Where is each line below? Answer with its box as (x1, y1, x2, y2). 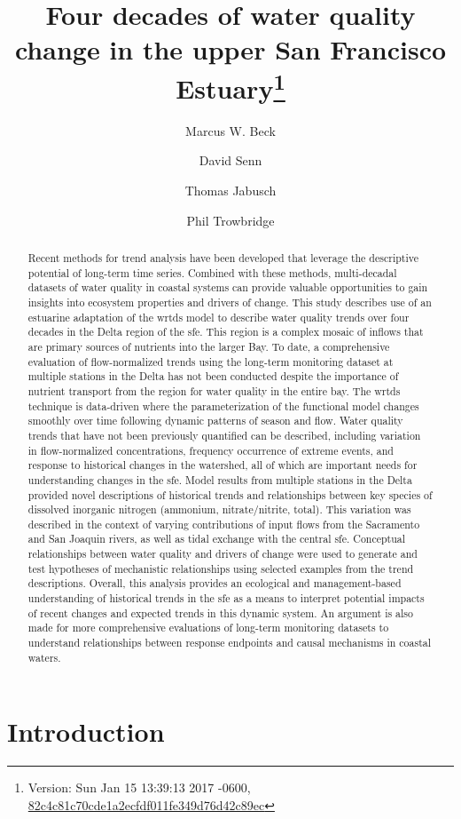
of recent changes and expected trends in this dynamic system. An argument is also (27, 605, 413, 620)
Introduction (7, 713, 165, 750)
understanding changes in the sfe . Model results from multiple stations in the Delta (27, 472, 412, 487)
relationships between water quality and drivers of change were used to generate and (27, 546, 418, 561)
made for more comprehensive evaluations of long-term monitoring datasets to (27, 620, 389, 635)
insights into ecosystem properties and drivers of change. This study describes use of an (27, 294, 432, 309)
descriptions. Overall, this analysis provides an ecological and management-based (27, 576, 402, 591)
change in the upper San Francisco (14, 31, 447, 68)
